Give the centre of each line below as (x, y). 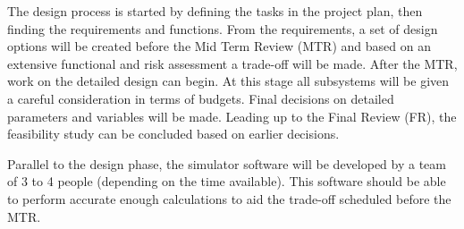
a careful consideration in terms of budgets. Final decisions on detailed (201, 98)
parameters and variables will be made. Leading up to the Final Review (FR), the (232, 116)
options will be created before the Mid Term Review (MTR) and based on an (219, 46)
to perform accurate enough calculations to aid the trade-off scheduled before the (229, 198)
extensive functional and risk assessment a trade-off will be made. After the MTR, (232, 63)
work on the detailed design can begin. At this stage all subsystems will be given (228, 81)
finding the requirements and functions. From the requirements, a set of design (223, 28)
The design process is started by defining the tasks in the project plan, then (215, 11)
